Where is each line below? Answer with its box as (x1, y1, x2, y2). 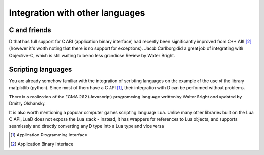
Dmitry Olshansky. (9, 100, 46, 106)
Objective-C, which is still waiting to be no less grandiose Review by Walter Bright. (9, 52, 176, 58)
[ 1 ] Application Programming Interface (10, 132, 88, 138)
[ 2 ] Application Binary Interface (10, 141, 74, 147)
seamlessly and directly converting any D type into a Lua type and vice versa (9, 123, 164, 129)
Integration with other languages (9, 7, 145, 18)
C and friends (9, 26, 51, 34)
